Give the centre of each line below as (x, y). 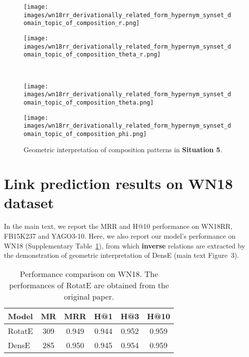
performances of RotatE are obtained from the (89, 285)
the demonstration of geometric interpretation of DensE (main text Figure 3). (122, 255)
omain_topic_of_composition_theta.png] (89, 102)
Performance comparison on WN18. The (89, 274)
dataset (29, 203)
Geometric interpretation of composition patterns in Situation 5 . (123, 150)
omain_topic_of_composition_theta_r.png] (92, 55)
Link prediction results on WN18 (119, 183)
